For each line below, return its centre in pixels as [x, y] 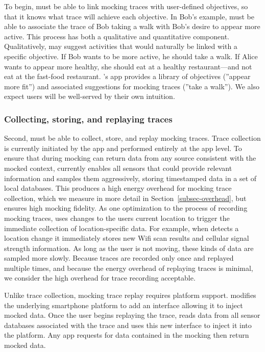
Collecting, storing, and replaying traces [88, 119]
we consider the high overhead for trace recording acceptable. [100, 278]
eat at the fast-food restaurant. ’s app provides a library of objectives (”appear [127, 76]
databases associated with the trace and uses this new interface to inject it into [128, 325]
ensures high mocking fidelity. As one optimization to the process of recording [126, 208]
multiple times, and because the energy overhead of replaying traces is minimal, [129, 268]
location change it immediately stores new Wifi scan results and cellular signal [127, 238]
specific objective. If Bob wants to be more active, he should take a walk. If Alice [131, 56]
